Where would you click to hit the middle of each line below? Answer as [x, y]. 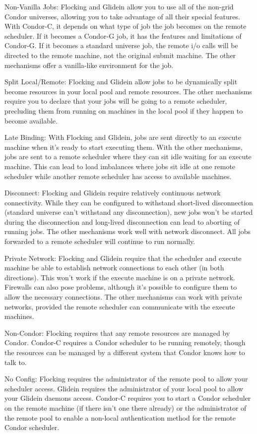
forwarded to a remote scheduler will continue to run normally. [100, 241]
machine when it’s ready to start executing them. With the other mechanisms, [124, 147]
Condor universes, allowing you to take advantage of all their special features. [122, 16]
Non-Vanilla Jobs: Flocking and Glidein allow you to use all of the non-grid [119, 6]
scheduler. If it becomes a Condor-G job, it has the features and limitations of [123, 35]
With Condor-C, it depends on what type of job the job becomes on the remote [126, 26]
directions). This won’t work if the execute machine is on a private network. [120, 277]
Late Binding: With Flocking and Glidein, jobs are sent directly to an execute [123, 137]
